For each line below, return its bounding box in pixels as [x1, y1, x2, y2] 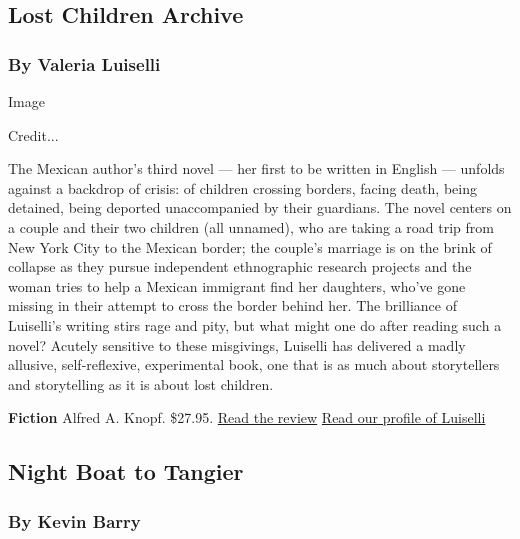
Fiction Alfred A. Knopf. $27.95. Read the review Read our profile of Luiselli [8, 407, 486, 428]
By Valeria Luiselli [8, 51, 161, 76]
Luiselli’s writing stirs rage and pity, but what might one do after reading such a [8, 314, 502, 335]
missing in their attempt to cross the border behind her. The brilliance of [8, 295, 457, 316]
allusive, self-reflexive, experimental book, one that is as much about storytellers [8, 354, 500, 375]
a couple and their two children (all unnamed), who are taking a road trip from [8, 216, 494, 237]
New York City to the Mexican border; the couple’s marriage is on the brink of [8, 236, 492, 257]
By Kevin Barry [8, 508, 141, 533]
